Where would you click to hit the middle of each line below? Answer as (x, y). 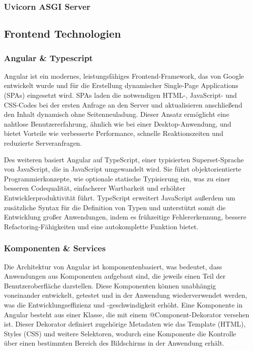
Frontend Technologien (63, 33)
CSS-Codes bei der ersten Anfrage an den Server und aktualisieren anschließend (123, 104)
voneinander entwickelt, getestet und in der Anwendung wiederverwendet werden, (126, 295)
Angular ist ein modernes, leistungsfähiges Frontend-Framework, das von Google (124, 76)
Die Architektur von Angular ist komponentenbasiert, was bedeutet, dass (113, 266)
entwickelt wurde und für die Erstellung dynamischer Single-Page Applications (121, 85)
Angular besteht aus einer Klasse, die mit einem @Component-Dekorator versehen (127, 314)
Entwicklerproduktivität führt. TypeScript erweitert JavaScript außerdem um (120, 197)
